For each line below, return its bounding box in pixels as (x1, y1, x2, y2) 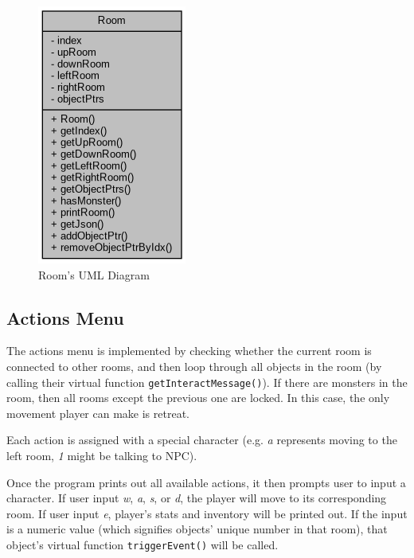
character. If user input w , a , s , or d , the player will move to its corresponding (6, 490, 387, 506)
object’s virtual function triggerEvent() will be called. (6, 536, 279, 552)
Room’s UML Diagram (38, 266, 150, 283)
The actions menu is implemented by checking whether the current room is (6, 342, 372, 359)
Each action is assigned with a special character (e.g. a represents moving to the (6, 431, 397, 448)
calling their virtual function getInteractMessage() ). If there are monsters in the (6, 373, 408, 390)
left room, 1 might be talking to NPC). (6, 447, 197, 464)
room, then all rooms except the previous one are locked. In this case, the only (6, 389, 390, 406)
